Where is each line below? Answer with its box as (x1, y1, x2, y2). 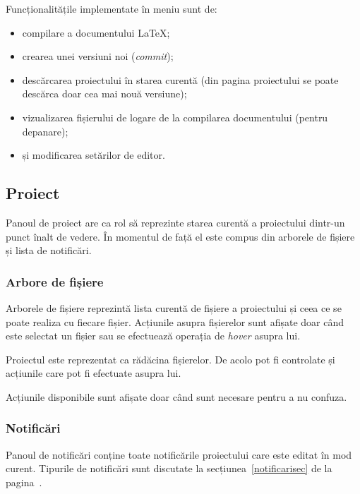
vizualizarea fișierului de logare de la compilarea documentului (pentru (22, 109, 328, 124)
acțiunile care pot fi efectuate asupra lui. (6, 366, 181, 380)
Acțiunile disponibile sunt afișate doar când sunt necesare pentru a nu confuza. (6, 389, 347, 404)
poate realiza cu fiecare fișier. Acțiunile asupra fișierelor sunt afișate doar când (6, 314, 344, 329)
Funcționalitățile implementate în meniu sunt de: (6, 1, 217, 16)
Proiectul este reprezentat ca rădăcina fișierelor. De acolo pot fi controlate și (6, 351, 335, 366)
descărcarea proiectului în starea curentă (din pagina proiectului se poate (22, 72, 339, 87)
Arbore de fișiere (6, 272, 104, 290)
